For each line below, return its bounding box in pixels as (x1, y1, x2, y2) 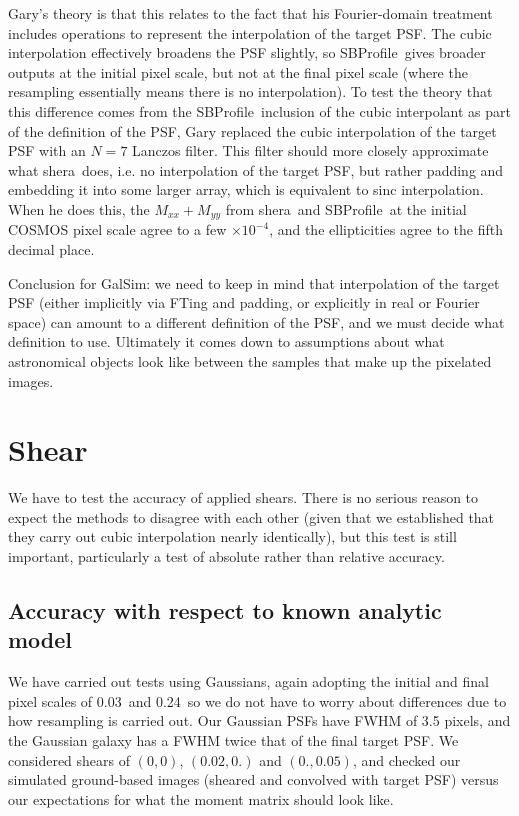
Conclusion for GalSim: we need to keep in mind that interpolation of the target (8, 272, 500, 293)
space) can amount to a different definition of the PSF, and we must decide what (8, 311, 505, 332)
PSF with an (8, 140, 86, 161)
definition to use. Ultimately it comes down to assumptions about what (8, 331, 445, 352)
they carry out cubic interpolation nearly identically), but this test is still (8, 526, 457, 547)
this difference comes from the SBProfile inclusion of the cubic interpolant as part (8, 100, 511, 121)
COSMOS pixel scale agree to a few (8, 219, 227, 240)
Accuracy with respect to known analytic (8, 595, 442, 626)
